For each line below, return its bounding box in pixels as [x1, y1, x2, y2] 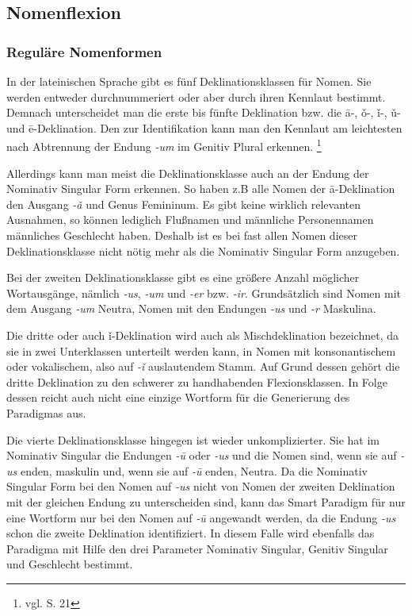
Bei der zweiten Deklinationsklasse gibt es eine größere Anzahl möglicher [6, 269, 360, 286]
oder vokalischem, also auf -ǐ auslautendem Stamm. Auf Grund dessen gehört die [6, 358, 400, 375]
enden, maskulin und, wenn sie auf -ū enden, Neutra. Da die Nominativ [20, 462, 368, 479]
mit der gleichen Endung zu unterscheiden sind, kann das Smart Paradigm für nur [6, 493, 406, 510]
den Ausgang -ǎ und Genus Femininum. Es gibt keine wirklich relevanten [6, 195, 360, 212]
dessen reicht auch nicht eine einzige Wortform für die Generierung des [6, 389, 350, 406]
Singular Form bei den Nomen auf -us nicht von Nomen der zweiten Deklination [6, 478, 395, 495]
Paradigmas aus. [6, 404, 86, 421]
